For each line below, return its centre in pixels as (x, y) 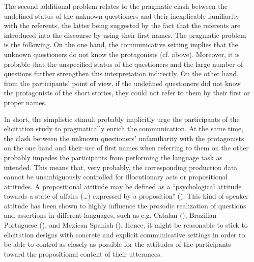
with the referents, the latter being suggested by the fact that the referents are (122, 25)
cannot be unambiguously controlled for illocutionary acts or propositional (116, 177)
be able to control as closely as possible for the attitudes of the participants (118, 244)
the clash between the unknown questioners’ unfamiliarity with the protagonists (124, 138)
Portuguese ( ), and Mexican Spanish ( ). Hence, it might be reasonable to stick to (126, 225)
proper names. (25, 102)
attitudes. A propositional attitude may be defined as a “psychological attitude (123, 186)
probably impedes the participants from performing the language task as (113, 157)
